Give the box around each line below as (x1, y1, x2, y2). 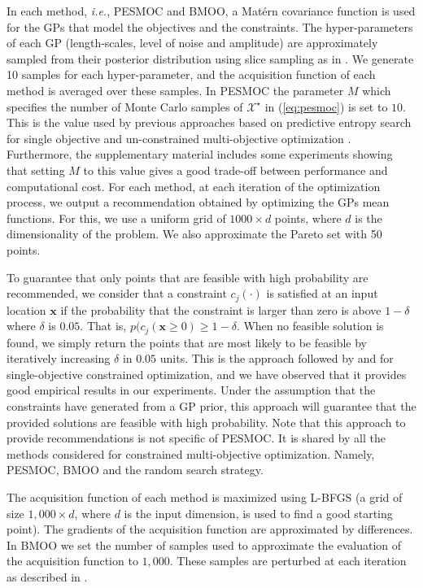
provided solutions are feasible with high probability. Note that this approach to (7, 413, 406, 430)
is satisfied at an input (266, 285, 378, 302)
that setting (7, 161, 65, 178)
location (7, 301, 46, 318)
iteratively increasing (7, 350, 111, 367)
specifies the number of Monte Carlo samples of (7, 98, 243, 115)
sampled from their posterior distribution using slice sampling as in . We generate (7, 50, 414, 67)
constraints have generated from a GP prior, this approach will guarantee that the (7, 397, 416, 414)
